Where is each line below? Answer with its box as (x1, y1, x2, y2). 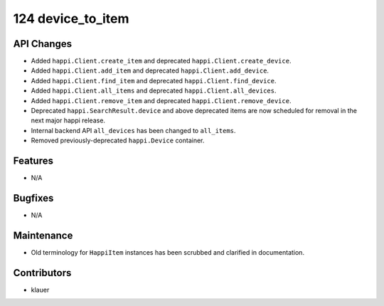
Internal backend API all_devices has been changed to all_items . (31, 126, 236, 134)
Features (13, 155, 53, 167)
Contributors (13, 267, 72, 279)
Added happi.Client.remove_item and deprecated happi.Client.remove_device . (31, 96, 292, 105)
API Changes (13, 38, 73, 50)
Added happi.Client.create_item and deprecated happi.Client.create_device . (31, 57, 292, 65)
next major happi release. (31, 116, 106, 125)
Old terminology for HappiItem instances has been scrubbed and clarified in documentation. (31, 248, 305, 256)
